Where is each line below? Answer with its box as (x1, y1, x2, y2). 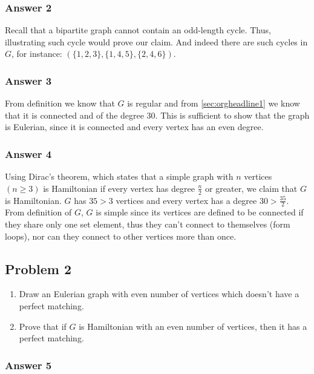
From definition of (5, 206, 72, 218)
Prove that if (19, 320, 67, 332)
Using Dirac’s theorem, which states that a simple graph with (5, 170, 234, 183)
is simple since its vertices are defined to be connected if (96, 206, 304, 218)
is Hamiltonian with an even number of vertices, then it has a (79, 320, 307, 332)
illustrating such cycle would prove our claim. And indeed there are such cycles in (5, 35, 308, 48)
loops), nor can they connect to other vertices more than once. (5, 229, 237, 242)
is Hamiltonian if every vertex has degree (43, 182, 195, 194)
